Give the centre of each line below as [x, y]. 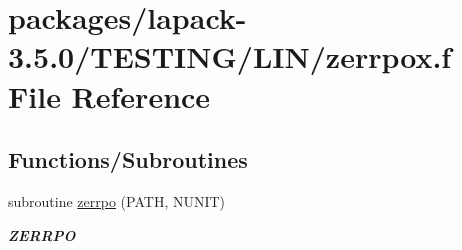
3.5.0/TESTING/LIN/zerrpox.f [230, 56]
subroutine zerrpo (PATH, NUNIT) [117, 200]
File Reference [109, 95]
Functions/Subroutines [128, 159]
